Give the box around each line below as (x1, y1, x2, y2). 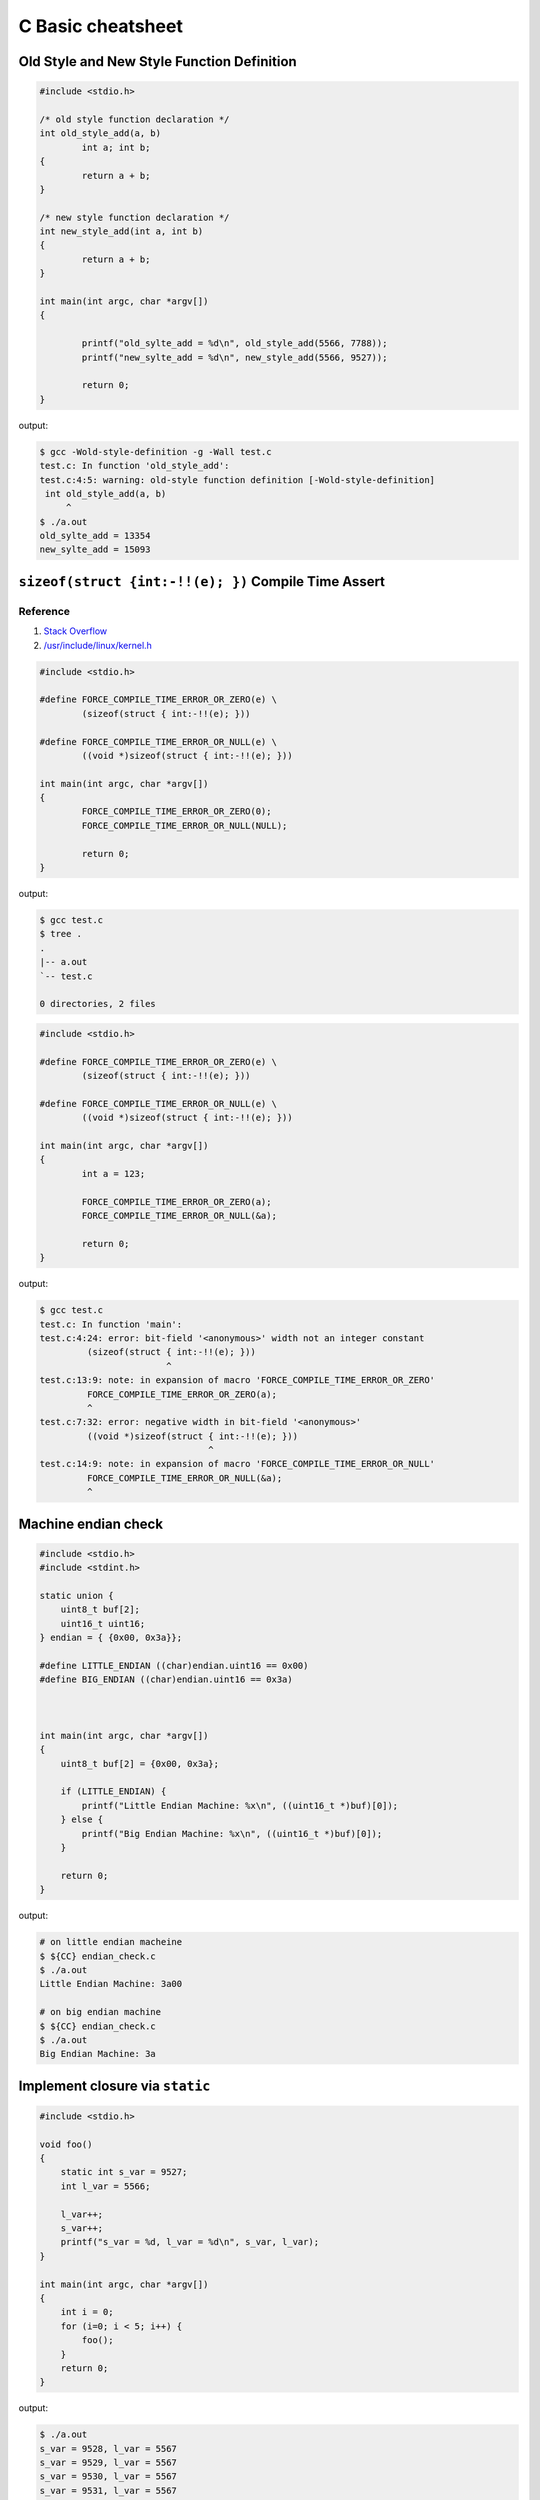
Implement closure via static (18, 2077, 211, 2094)
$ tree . (39, 928, 83, 940)
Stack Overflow (43, 625, 108, 637)
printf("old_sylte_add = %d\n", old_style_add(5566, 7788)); (81, 338, 388, 349)
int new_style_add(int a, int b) (39, 226, 204, 237)
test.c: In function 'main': (39, 1318, 183, 1330)
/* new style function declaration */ (39, 211, 230, 223)
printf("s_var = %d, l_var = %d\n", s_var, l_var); (60, 2236, 320, 2248)
